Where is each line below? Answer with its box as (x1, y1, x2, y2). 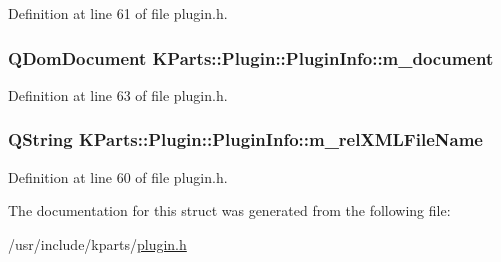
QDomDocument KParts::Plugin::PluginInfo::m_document (8, 45, 494, 70)
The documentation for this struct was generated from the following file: (8, 200, 451, 221)
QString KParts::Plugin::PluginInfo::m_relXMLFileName (8, 127, 483, 152)
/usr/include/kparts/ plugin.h (8, 233, 187, 254)
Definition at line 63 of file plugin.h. (8, 84, 228, 105)
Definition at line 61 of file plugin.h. (8, 3, 228, 23)
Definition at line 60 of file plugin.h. (8, 166, 228, 187)
